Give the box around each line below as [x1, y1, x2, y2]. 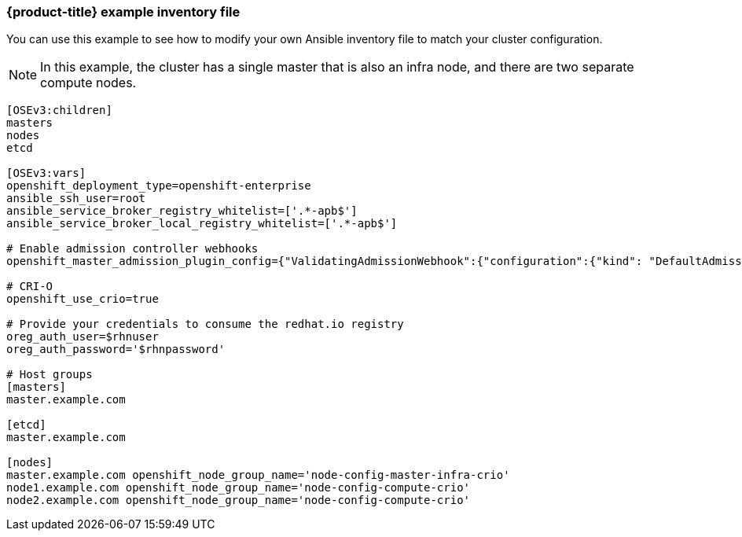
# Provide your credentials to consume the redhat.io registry [6, 318, 404, 331]
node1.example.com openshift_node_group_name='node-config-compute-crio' [6, 481, 471, 495]
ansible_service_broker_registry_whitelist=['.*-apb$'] [6, 204, 358, 218]
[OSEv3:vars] [6, 167, 86, 180]
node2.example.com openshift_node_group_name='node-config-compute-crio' [6, 494, 471, 507]
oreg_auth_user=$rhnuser [6, 330, 159, 344]
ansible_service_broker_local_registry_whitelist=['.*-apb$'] [6, 217, 398, 230]
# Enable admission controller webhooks [6, 242, 259, 256]
